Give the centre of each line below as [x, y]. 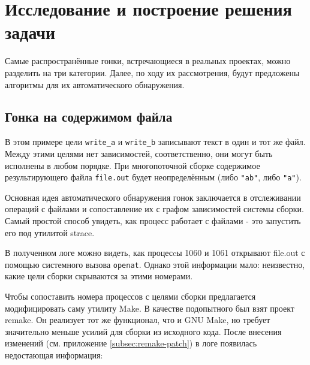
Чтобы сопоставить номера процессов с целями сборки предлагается [130, 296]
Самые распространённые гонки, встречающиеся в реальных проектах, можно [148, 61]
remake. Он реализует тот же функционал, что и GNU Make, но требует [138, 320]
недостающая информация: [54, 355]
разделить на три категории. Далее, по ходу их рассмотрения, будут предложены [152, 72]
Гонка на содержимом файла [89, 117]
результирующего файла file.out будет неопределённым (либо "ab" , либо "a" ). [153, 177]
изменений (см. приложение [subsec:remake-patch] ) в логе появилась [131, 343]
